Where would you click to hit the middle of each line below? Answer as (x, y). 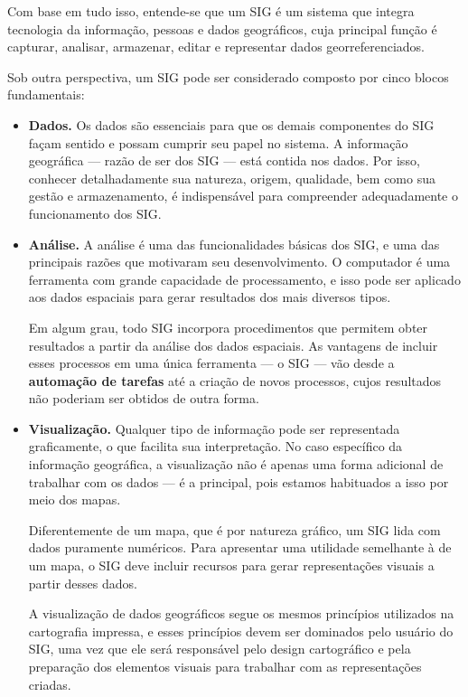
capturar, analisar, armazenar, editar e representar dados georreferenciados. (216, 47)
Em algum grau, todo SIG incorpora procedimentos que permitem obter (228, 327)
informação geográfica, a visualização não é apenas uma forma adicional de (236, 464)
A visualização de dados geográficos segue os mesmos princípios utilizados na (241, 613)
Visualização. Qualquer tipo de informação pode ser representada (214, 428)
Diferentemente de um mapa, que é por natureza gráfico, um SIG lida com (234, 529)
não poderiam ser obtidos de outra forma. (144, 398)
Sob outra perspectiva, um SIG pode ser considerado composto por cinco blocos (228, 76)
